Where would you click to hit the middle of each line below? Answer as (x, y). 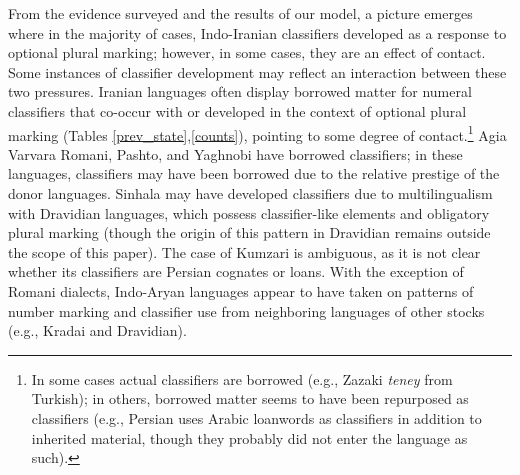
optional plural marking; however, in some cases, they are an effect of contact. (247, 52)
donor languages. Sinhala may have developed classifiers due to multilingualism (250, 193)
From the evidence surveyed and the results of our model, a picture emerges (240, 13)
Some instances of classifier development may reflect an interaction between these (257, 71)
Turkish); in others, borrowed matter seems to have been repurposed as (250, 398)
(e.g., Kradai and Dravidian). (97, 330)
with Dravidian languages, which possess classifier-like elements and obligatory (249, 212)
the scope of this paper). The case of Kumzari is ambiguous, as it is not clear (244, 251)
